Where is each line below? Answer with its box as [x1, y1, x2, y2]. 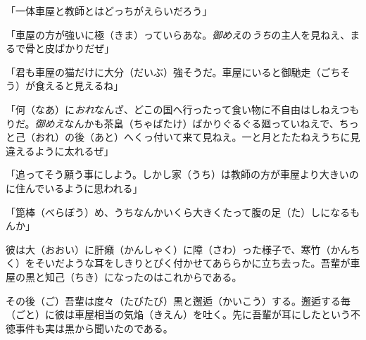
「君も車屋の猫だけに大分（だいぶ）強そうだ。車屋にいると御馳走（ [6, 64, 321, 79]
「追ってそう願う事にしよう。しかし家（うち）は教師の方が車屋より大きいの [6, 167, 359, 182]
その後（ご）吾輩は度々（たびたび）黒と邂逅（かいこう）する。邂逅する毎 [6, 293, 351, 308]
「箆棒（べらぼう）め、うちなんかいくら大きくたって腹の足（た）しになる [6, 204, 351, 219]
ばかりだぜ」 [54, 41, 115, 56]
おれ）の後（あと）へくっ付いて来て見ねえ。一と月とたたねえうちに [34, 130, 351, 144]
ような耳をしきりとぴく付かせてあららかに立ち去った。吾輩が [64, 256, 351, 270]
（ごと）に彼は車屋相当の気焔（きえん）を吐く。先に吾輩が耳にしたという [6, 307, 351, 322]
